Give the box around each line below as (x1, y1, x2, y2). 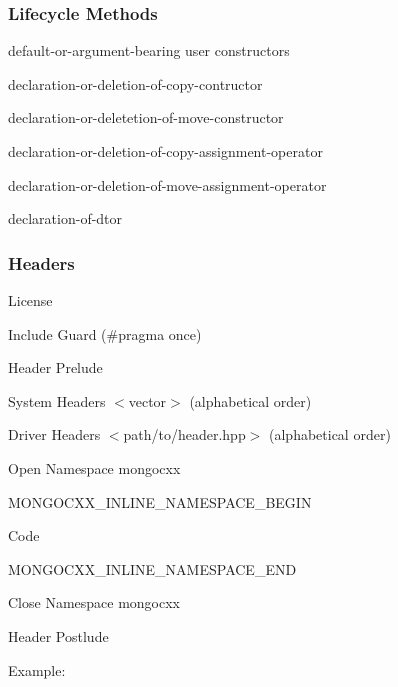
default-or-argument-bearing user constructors (8, 40, 290, 61)
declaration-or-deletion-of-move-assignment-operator (8, 174, 327, 195)
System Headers (8, 390, 106, 411)
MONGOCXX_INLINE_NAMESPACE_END (8, 558, 297, 579)
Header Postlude (8, 625, 109, 646)
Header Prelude (8, 357, 103, 378)
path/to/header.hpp (123, 424, 246, 445)
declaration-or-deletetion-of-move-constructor (8, 107, 284, 128)
